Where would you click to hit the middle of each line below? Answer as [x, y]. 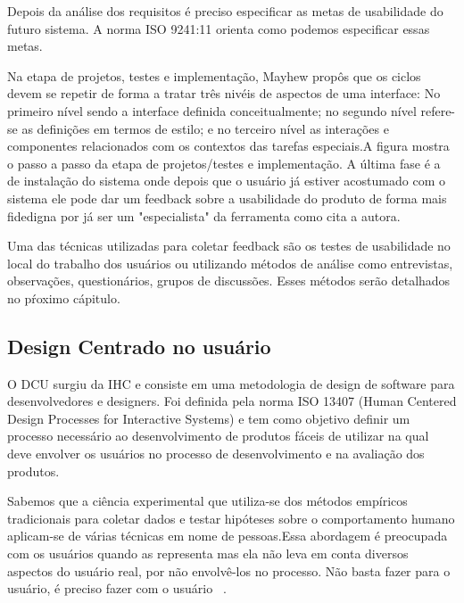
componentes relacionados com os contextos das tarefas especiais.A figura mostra [228, 146]
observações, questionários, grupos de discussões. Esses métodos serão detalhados [229, 281]
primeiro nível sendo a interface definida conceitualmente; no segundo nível [212, 110]
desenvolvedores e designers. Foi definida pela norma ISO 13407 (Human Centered [232, 401]
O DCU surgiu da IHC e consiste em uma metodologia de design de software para [231, 383]
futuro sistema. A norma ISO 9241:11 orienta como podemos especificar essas [219, 28]
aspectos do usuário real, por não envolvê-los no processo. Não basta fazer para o [229, 570]
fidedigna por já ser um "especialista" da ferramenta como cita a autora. [204, 215]
